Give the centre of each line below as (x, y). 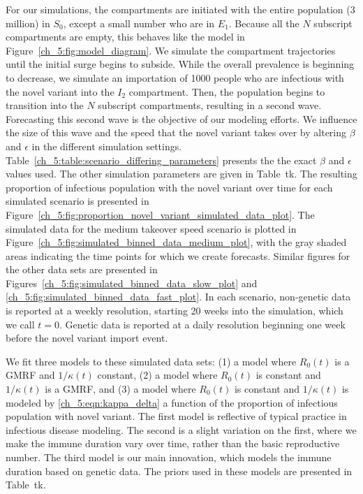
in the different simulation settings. (107, 146)
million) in (28, 23)
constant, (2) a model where (157, 375)
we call (20, 324)
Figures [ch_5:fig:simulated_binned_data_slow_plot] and (132, 283)
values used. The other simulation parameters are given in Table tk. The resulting (181, 174)
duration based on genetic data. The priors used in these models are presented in (179, 471)
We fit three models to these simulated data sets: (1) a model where (151, 361)
